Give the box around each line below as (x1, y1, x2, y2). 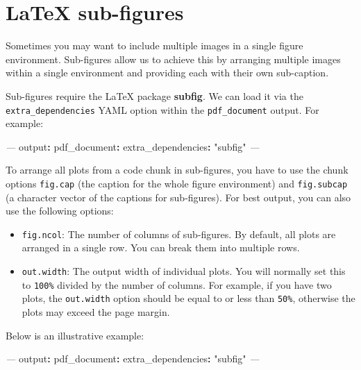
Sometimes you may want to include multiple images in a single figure (6, 38, 303, 53)
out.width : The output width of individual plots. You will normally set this (22, 264, 346, 278)
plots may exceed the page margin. (22, 305, 170, 319)
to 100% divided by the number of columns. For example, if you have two (22, 277, 332, 292)
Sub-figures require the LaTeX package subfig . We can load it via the (6, 88, 303, 103)
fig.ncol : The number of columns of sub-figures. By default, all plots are (22, 226, 336, 241)
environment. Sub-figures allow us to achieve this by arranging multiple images (6, 51, 341, 66)
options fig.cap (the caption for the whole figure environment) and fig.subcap (6, 176, 348, 190)
